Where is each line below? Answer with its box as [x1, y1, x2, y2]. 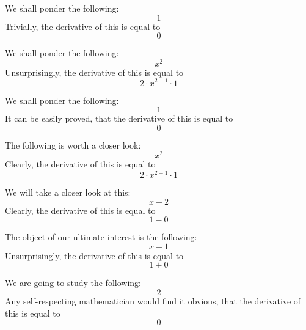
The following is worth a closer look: [5, 138, 141, 151]
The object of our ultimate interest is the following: [5, 230, 197, 243]
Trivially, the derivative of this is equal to [5, 20, 161, 32]
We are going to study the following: [5, 276, 141, 289]
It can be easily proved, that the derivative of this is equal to [5, 112, 233, 125]
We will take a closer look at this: [5, 186, 131, 199]
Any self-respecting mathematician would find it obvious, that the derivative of [5, 295, 301, 307]
